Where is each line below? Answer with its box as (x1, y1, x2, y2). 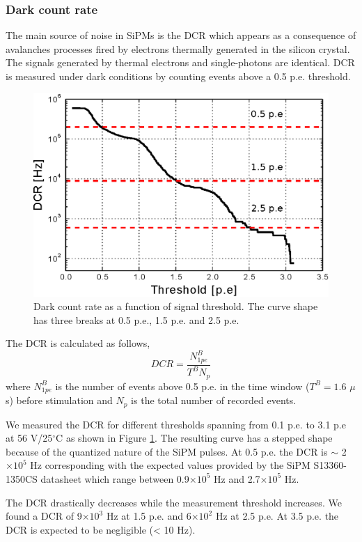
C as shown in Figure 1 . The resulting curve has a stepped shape (56, 431, 333, 445)
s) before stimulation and (6, 393, 113, 408)
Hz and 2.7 (214, 471, 260, 486)
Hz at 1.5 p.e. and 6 (106, 509, 191, 523)
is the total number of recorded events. (131, 393, 297, 408)
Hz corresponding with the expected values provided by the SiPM (30, 458, 310, 472)
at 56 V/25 (6, 431, 53, 445)
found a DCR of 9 (6, 509, 82, 523)
